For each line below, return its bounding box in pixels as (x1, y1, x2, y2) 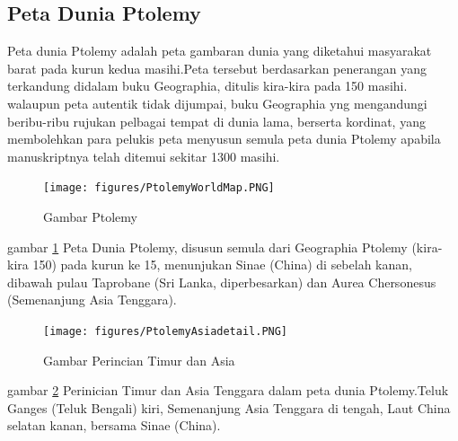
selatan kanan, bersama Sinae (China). (7, 416, 221, 435)
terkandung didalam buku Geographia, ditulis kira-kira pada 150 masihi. (7, 76, 408, 95)
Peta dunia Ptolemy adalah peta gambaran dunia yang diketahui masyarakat (7, 41, 432, 60)
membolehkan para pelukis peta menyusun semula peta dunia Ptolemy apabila (7, 129, 441, 148)
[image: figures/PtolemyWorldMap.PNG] (43, 181, 275, 195)
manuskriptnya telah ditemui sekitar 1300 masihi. (7, 146, 280, 165)
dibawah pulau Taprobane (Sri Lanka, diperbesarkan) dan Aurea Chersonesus (7, 272, 436, 291)
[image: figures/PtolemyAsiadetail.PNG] (43, 324, 288, 338)
